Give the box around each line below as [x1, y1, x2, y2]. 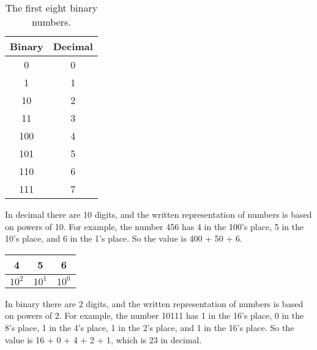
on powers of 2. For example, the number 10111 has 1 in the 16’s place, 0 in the [5, 309, 304, 322]
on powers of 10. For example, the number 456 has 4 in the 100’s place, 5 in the [5, 220, 304, 233]
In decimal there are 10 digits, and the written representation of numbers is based [5, 208, 312, 220]
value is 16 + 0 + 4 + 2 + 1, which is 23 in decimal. [5, 333, 202, 346]
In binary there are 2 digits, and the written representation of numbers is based [5, 297, 304, 310]
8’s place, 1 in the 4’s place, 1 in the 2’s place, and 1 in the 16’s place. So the [5, 321, 294, 333]
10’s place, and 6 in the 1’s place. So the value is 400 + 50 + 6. [5, 232, 242, 245]
